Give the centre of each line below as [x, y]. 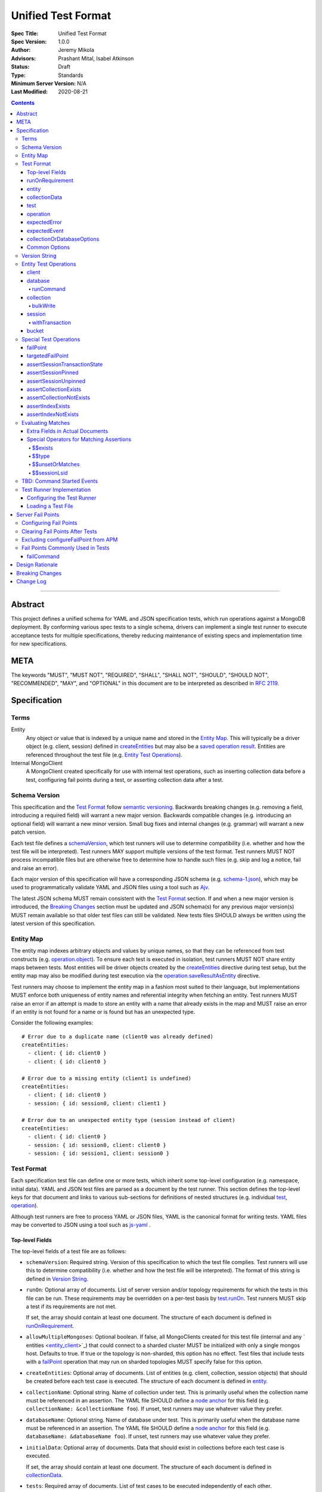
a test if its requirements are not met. [71, 1306]
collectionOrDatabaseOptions [63, 239]
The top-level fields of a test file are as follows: [69, 1251]
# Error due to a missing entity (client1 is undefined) [107, 1078]
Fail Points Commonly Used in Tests [66, 548]
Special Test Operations [51, 339]
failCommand [43, 556]
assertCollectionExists [54, 389]
